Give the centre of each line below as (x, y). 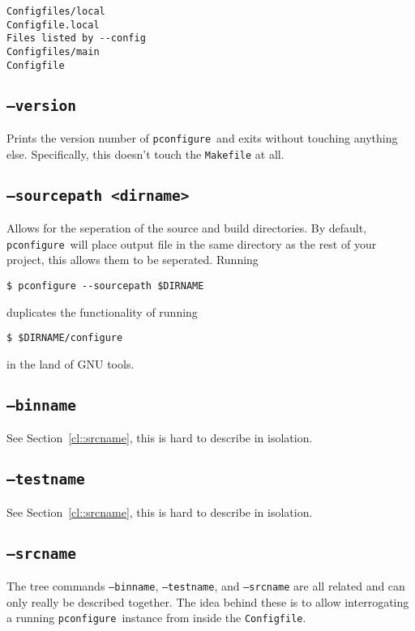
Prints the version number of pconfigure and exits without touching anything (202, 138)
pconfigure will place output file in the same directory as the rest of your (192, 243)
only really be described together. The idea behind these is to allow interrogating (208, 601)
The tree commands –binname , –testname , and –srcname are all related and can (206, 586)
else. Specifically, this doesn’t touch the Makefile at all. (145, 153)
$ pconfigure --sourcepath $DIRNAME (105, 286)
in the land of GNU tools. (71, 363)
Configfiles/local (56, 11)
